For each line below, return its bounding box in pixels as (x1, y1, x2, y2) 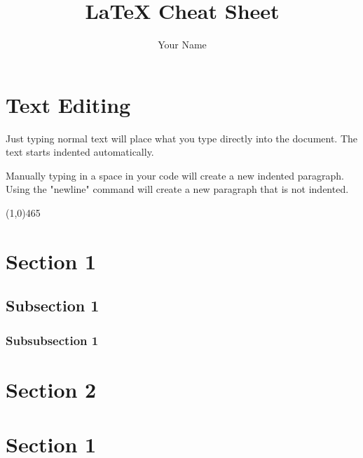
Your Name (158, 37, 207, 52)
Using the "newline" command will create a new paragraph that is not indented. (6, 182, 349, 196)
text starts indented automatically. (6, 144, 154, 159)
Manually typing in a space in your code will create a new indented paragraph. (6, 168, 344, 182)
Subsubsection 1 (6, 331, 99, 349)
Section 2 (6, 375, 97, 403)
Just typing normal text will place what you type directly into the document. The (6, 130, 358, 145)
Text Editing (6, 90, 131, 119)
